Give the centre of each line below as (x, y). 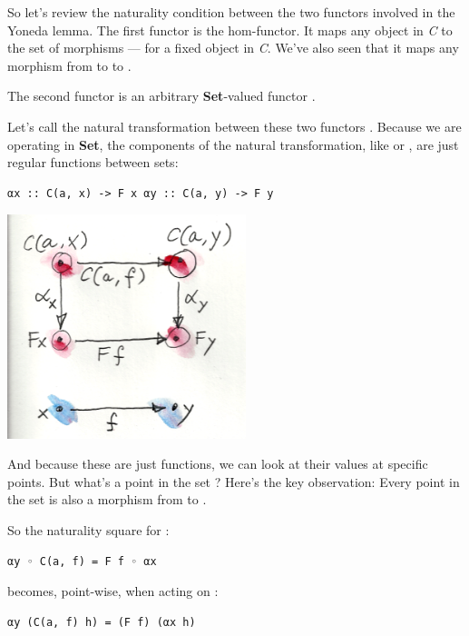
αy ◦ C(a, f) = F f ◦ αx (82, 561)
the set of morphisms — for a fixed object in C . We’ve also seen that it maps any (233, 48)
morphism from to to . (69, 65)
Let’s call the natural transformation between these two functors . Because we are (234, 126)
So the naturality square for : (88, 529)
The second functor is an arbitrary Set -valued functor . (161, 96)
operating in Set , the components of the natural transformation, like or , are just (233, 144)
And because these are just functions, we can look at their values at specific (218, 464)
